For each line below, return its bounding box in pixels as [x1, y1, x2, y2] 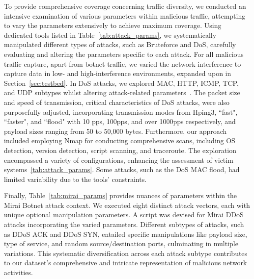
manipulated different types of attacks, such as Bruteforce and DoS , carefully [4, 39, 236, 50]
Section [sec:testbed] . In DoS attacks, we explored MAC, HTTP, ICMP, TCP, [4, 77, 239, 88]
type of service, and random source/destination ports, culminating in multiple [4, 238, 238, 249]
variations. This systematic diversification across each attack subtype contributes [4, 248, 248, 258]
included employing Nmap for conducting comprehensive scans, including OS [4, 135, 235, 146]
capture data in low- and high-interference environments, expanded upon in [4, 68, 231, 78]
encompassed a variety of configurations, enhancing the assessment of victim [4, 154, 233, 165]
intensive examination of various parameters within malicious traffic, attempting [4, 10, 246, 21]
